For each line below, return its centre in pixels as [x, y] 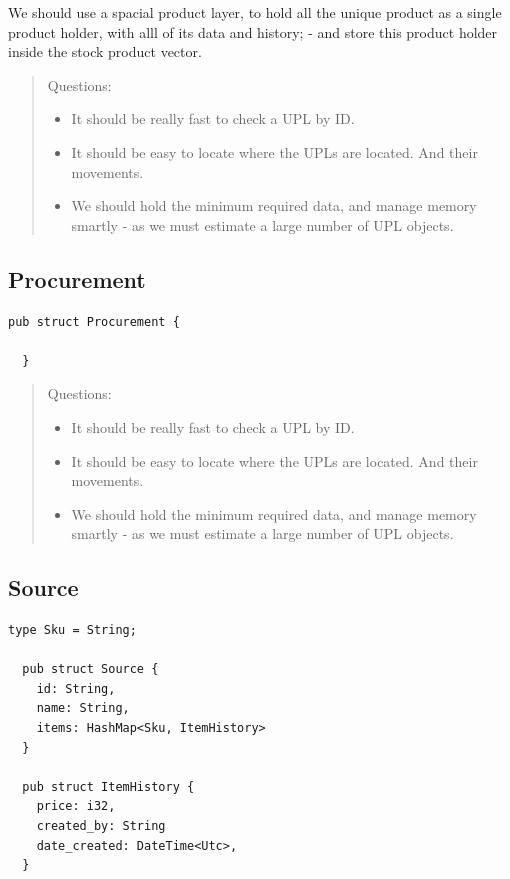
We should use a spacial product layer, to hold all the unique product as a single [255, 12]
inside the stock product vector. [105, 51]
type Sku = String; [72, 630]
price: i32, [76, 806]
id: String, [76, 688]
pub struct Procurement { [94, 321]
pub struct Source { [90, 669]
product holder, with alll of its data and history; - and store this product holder [253, 31]
